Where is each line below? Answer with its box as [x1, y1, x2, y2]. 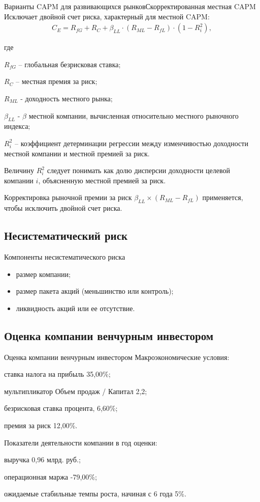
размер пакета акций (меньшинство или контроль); [16, 286, 174, 296]
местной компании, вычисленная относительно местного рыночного [28, 110, 239, 121]
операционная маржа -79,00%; [4, 471, 97, 482]
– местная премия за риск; [16, 76, 97, 87]
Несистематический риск [4, 228, 128, 243]
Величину [4, 165, 35, 176]
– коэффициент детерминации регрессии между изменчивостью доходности [14, 137, 248, 148]
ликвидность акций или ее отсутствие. [16, 302, 135, 313]
